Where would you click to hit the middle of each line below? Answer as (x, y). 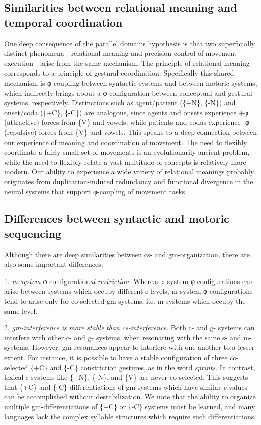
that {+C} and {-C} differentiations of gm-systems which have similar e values (126, 386)
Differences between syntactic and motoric (117, 218)
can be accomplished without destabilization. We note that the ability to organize (130, 397)
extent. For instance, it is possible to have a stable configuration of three (116, 357)
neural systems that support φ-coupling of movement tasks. (96, 191)
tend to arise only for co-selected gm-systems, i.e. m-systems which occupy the (125, 301)
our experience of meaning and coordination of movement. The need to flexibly (126, 142)
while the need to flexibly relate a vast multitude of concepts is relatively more (125, 161)
